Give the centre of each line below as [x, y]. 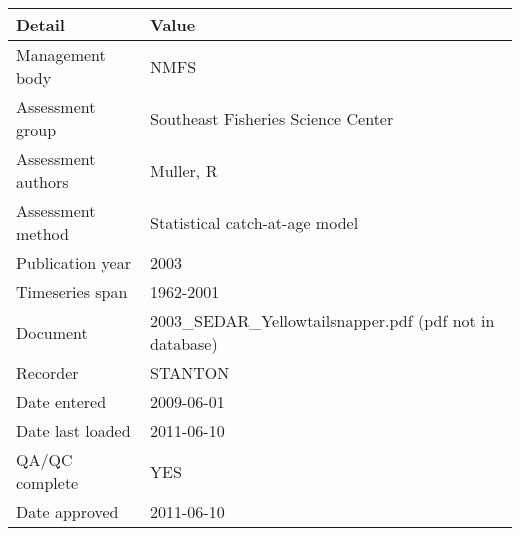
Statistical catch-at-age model [254, 222]
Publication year [73, 262]
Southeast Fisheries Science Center [272, 118]
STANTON [190, 372]
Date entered [61, 401]
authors [42, 181]
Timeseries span [72, 291]
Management [61, 54]
